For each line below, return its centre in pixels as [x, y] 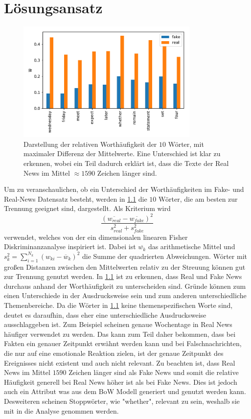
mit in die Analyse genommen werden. [61, 410]
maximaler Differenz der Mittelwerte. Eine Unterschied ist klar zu [122, 153]
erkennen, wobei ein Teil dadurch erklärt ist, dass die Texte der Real [126, 163]
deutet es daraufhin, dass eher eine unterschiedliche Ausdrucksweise [105, 314]
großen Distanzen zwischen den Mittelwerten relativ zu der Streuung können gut [125, 267]
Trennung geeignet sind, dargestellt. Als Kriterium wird [87, 208]
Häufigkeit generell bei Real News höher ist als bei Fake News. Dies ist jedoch [121, 382]
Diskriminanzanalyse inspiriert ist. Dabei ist [70, 246]
